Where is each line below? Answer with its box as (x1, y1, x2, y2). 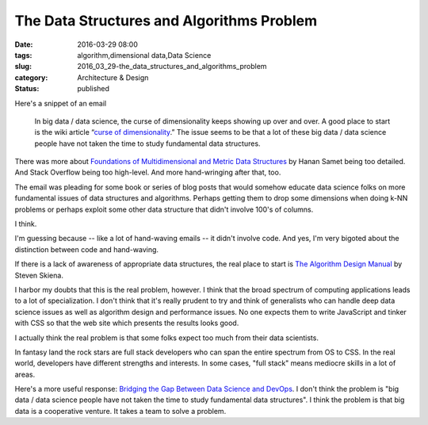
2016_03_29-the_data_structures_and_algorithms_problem (77, 62, 267, 71)
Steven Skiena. (14, 270, 63, 280)
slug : (14, 62, 32, 71)
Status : (14, 84, 40, 94)
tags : (14, 50, 32, 59)
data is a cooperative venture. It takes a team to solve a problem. (14, 406, 227, 415)
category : (14, 72, 48, 82)
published (77, 84, 110, 94)
